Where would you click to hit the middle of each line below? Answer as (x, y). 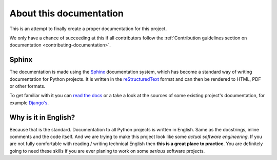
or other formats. (27, 86)
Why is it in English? (42, 117)
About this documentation (67, 13)
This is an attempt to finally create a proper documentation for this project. (88, 29)
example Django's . (29, 103)
